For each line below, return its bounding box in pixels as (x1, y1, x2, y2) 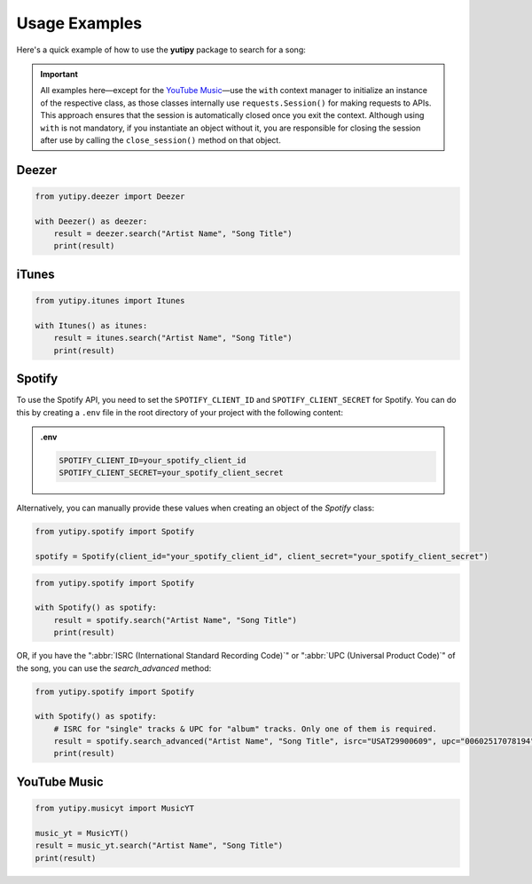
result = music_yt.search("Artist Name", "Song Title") (35, 841, 284, 851)
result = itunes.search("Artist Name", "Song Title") (53, 333, 293, 343)
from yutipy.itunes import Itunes (35, 296, 185, 306)
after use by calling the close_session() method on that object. (40, 134, 281, 146)
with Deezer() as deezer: (35, 216, 148, 226)
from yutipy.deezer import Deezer (35, 191, 185, 201)
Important (40, 68, 79, 79)
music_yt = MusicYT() (35, 828, 129, 838)
